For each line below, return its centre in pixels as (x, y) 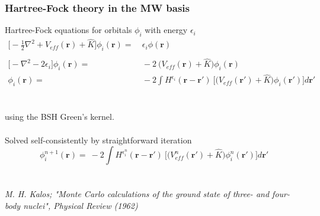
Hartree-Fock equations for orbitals (68, 30)
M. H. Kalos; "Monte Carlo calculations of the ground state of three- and (137, 194)
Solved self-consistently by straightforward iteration (98, 140)
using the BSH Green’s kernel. (60, 117)
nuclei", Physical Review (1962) (81, 205)
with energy (166, 30)
